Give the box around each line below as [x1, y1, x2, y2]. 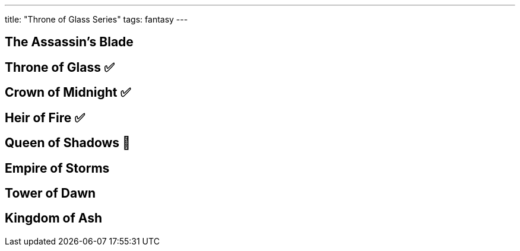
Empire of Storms [5, 160, 110, 176]
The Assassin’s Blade [5, 34, 134, 50]
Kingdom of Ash [5, 211, 103, 226]
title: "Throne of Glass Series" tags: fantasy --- [5, 14, 188, 24]
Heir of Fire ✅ [5, 110, 85, 125]
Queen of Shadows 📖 [5, 135, 131, 151]
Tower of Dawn [5, 185, 96, 201]
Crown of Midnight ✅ [5, 85, 131, 100]
